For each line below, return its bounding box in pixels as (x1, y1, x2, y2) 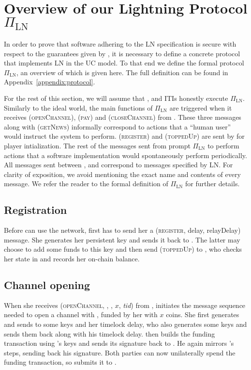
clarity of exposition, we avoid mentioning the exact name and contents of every (4, 169, 241, 179)
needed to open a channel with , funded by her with (4, 309, 158, 320)
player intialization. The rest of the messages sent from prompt (4, 140, 191, 150)
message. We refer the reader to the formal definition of (4, 178, 168, 189)
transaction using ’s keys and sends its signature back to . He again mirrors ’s (4, 338, 234, 348)
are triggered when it (169, 102, 232, 113)
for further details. (185, 178, 240, 189)
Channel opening (4, 277, 90, 292)
